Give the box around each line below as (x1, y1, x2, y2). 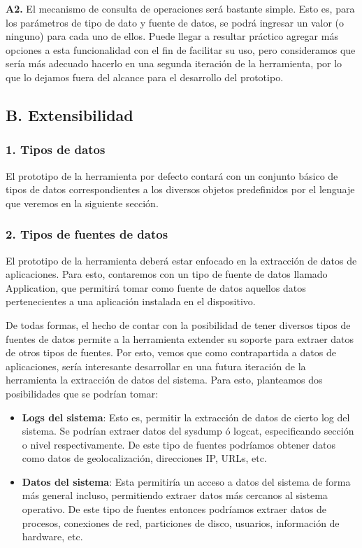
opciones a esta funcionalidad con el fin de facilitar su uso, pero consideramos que (6, 42, 356, 57)
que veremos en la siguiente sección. (6, 195, 159, 210)
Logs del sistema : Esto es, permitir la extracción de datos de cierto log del (22, 409, 350, 424)
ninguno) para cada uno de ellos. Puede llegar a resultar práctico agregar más (6, 29, 338, 43)
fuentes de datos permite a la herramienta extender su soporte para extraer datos (6, 331, 354, 346)
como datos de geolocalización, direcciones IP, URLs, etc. (22, 451, 267, 465)
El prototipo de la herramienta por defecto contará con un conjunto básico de (6, 168, 338, 183)
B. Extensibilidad (6, 104, 133, 125)
